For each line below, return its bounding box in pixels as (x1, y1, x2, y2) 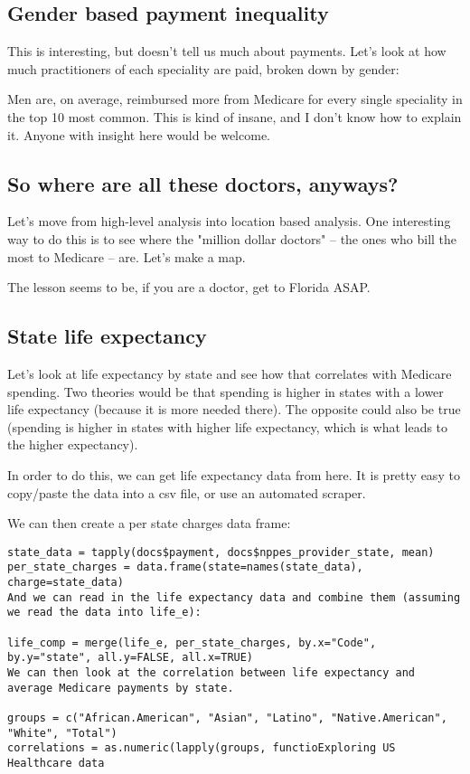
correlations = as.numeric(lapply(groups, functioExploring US (7, 741, 396, 755)
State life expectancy (7, 322, 207, 350)
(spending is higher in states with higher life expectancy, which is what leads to (7, 417, 448, 436)
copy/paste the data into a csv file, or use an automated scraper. (7, 483, 366, 502)
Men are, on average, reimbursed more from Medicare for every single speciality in (7, 90, 463, 109)
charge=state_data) (7, 576, 124, 590)
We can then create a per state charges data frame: (7, 514, 291, 533)
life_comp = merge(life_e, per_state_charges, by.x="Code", (7, 636, 377, 649)
